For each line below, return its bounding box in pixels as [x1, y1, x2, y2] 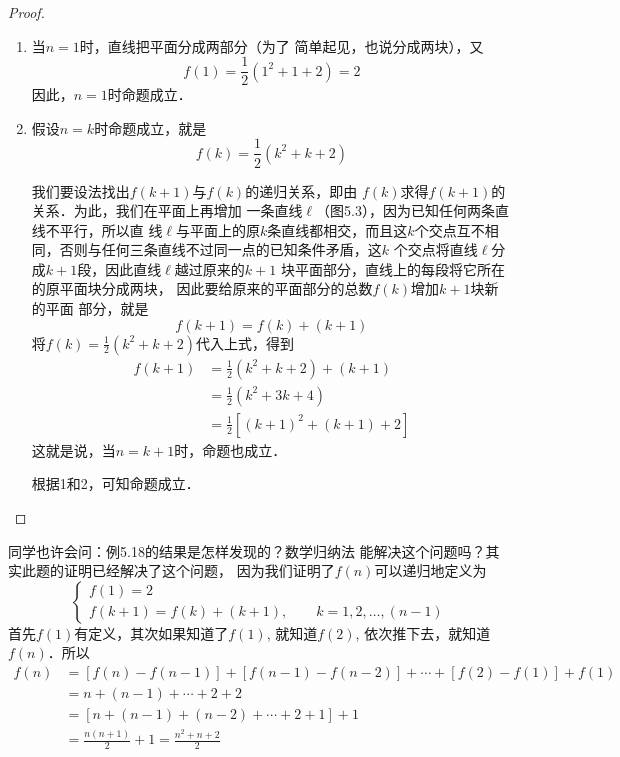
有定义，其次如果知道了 [74, 622, 229, 643]
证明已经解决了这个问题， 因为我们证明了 [63, 560, 335, 581]
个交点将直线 [393, 239, 478, 260]
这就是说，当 [31, 439, 116, 460]
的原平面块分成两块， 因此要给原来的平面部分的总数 [31, 278, 373, 299]
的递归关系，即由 [245, 180, 358, 201]
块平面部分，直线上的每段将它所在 [280, 258, 505, 279]
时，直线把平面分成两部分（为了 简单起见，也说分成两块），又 [79, 35, 484, 56]
